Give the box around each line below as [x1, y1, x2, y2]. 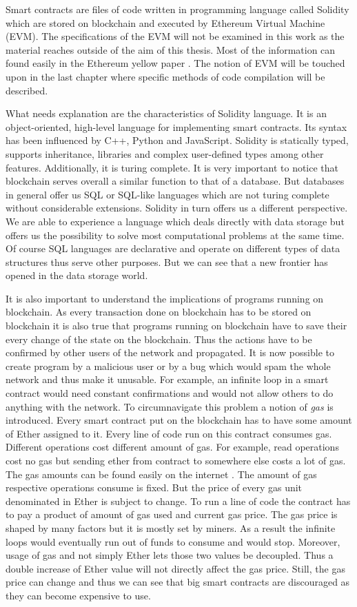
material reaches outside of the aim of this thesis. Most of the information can [6, 42, 336, 56]
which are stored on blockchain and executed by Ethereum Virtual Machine [6, 15, 325, 30]
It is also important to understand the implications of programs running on [6, 291, 324, 305]
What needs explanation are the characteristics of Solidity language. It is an [6, 106, 327, 121]
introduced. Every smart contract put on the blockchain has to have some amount [6, 413, 352, 427]
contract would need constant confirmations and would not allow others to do [6, 386, 334, 400]
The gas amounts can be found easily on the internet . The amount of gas [6, 466, 317, 481]
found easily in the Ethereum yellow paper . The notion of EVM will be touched [6, 56, 345, 70]
